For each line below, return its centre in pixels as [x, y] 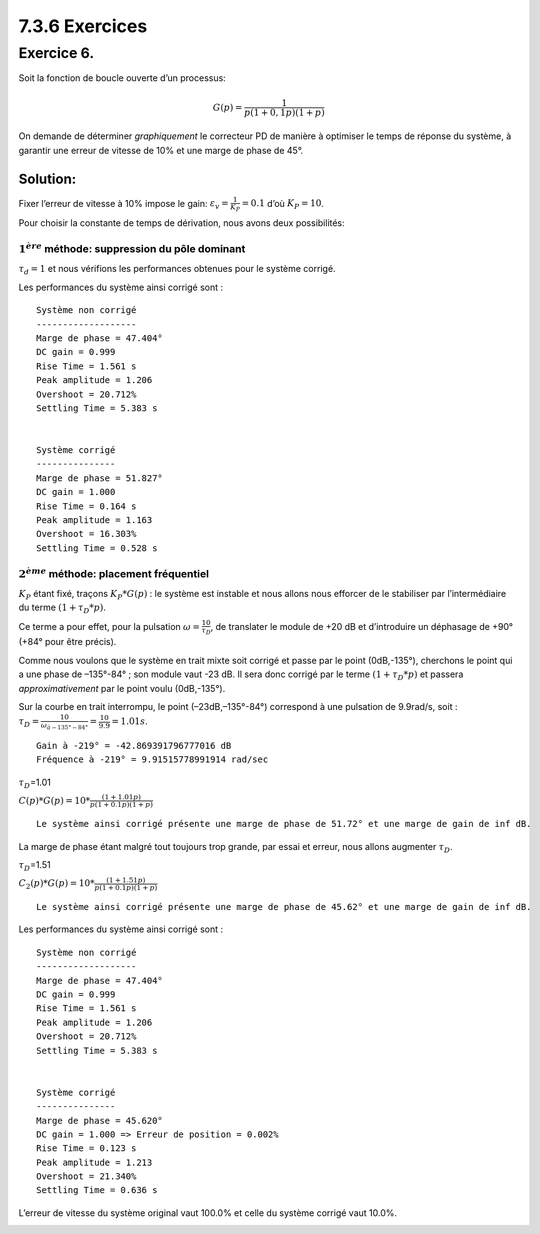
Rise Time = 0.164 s [86, 506]
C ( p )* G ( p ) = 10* [54, 800]
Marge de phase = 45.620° [100, 1120]
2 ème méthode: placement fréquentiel [114, 572]
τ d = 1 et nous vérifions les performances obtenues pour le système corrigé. [177, 270]
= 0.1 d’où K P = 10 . [283, 204]
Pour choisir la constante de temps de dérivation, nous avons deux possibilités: [181, 223]
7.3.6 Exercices [83, 26]
